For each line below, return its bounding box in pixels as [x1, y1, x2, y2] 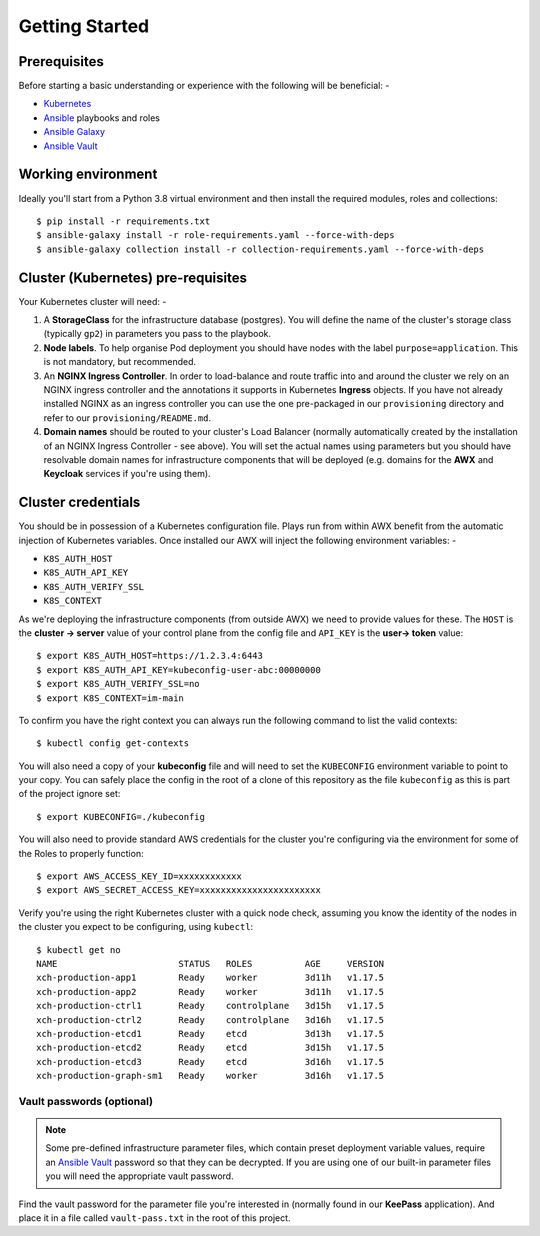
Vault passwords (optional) [18, 1094, 154, 1108]
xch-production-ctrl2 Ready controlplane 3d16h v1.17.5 [36, 1014, 385, 1025]
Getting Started [18, 15, 150, 37]
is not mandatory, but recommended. [43, 356, 197, 368]
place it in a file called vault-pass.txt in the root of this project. [18, 1212, 291, 1224]
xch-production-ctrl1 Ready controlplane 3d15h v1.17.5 [36, 1000, 385, 1012]
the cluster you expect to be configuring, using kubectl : [18, 921, 254, 933]
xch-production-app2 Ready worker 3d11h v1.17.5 [36, 986, 385, 997]
